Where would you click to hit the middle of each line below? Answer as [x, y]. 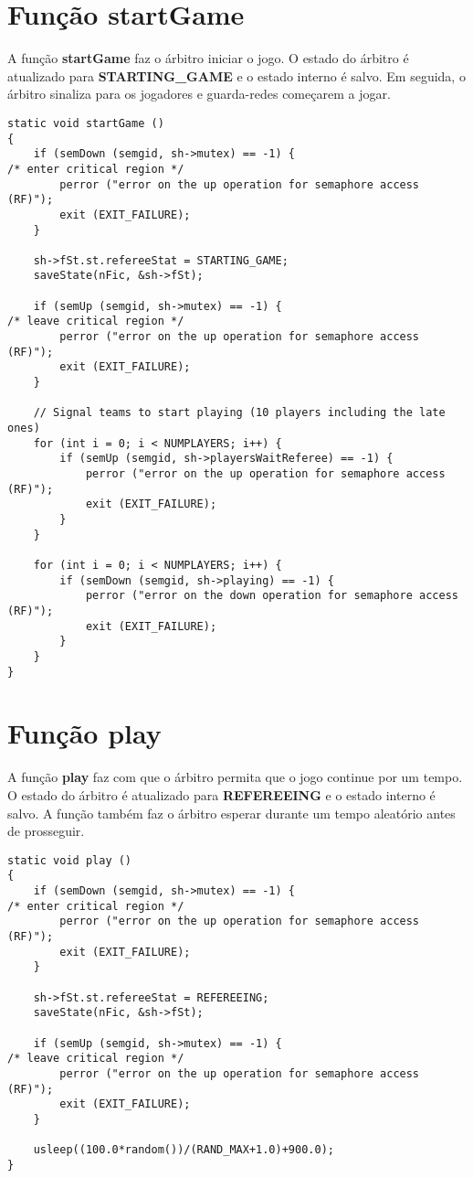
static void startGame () [86, 123]
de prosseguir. [46, 831]
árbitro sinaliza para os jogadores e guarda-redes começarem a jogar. [199, 94]
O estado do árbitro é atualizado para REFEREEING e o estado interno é [221, 794]
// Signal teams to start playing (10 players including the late [239, 413]
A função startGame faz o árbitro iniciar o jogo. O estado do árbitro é [208, 58]
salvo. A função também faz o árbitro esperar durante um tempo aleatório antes [231, 813]
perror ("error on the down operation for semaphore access [272, 596]
